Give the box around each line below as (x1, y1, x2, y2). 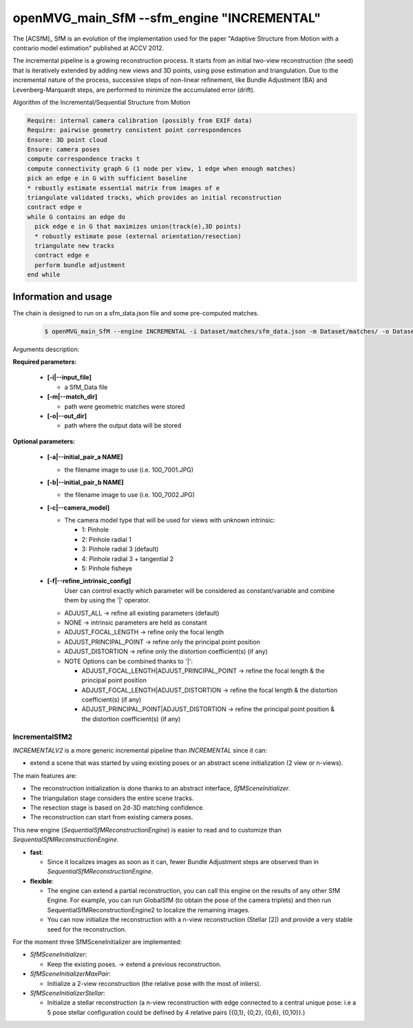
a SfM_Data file (64, 383, 108, 391)
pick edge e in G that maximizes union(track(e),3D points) (34, 222, 242, 231)
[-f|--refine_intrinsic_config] (47, 577, 131, 585)
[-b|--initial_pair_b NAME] (47, 478, 124, 486)
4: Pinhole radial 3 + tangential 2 (81, 554, 174, 563)
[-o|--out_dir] (47, 412, 87, 420)
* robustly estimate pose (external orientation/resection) (34, 232, 242, 240)
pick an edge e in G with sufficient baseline (27, 174, 187, 182)
